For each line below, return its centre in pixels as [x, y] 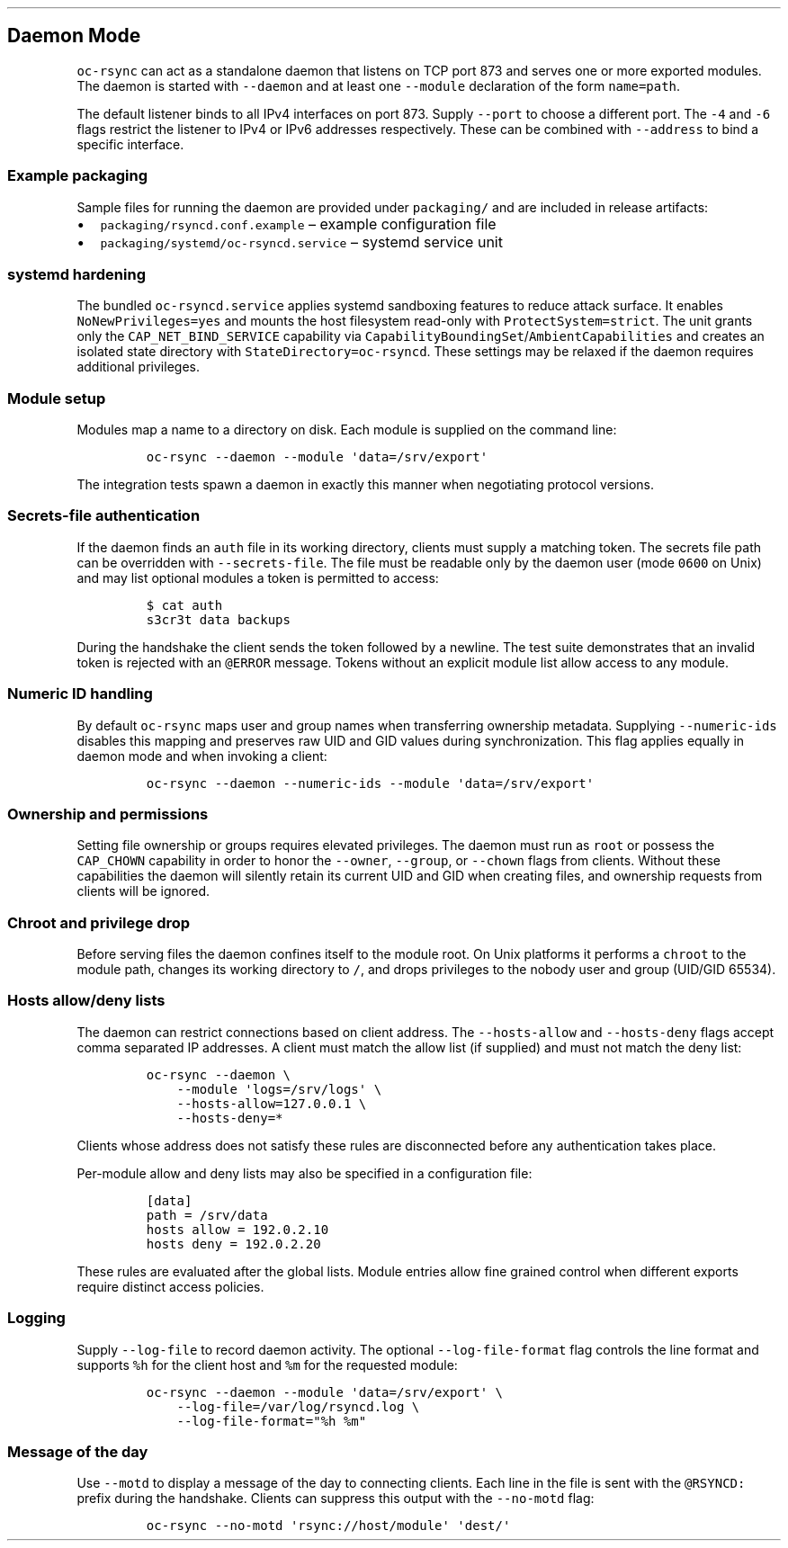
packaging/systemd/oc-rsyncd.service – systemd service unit [301, 242]
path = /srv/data [207, 1215]
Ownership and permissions [108, 814]
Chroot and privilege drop [99, 922]
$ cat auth [184, 605]
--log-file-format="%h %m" [272, 1421]
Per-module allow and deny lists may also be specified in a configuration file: [304, 1173]
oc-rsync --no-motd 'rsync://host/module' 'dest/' [328, 1526]
